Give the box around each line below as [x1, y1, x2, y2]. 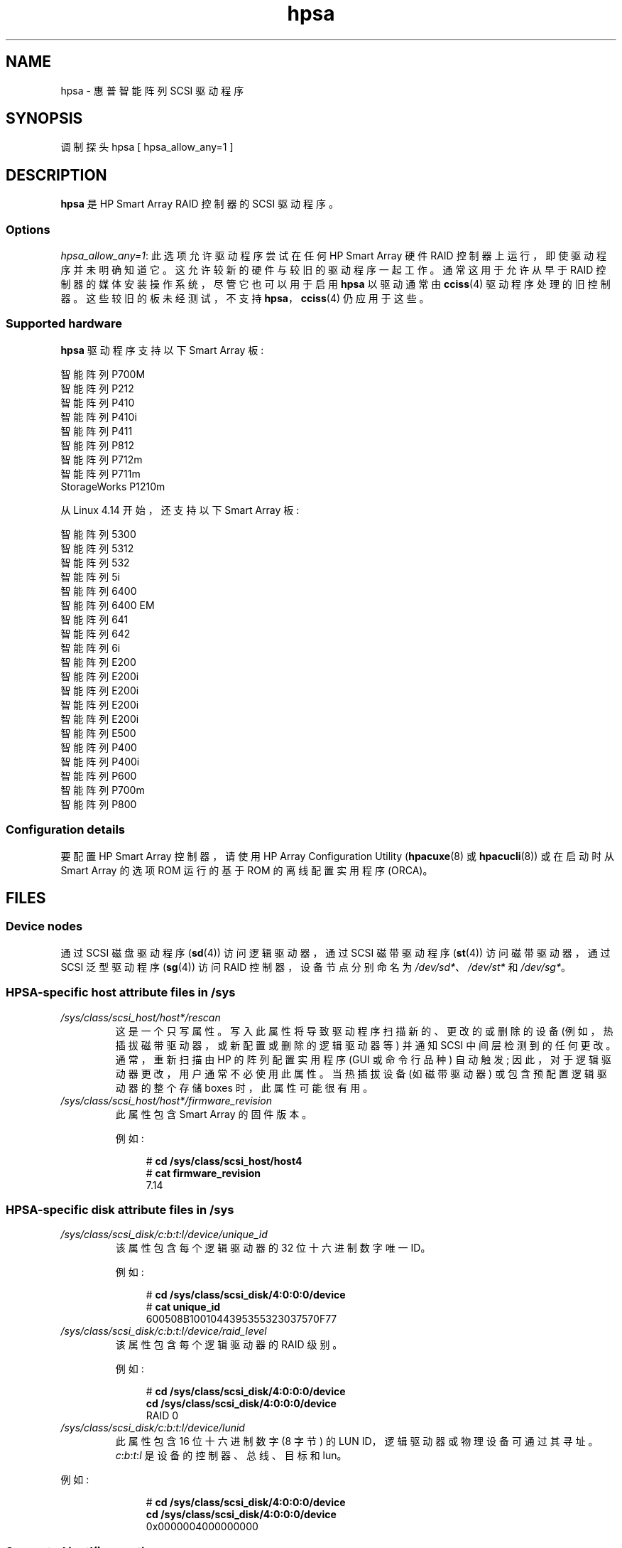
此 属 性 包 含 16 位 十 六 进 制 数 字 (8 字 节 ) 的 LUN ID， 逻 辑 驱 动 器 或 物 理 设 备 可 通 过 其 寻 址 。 [115, 1435, 599, 1448]
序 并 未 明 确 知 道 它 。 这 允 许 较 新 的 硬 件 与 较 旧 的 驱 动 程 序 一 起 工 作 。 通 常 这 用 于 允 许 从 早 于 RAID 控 [60, 264, 606, 276]
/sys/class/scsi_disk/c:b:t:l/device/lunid [60, 1421, 245, 1434]
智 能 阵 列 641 [60, 613, 129, 625]
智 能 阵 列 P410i [60, 410, 137, 423]
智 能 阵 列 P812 [60, 439, 134, 451]
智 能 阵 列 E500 [60, 726, 136, 739]
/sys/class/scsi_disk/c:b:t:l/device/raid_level [60, 1325, 267, 1338]
